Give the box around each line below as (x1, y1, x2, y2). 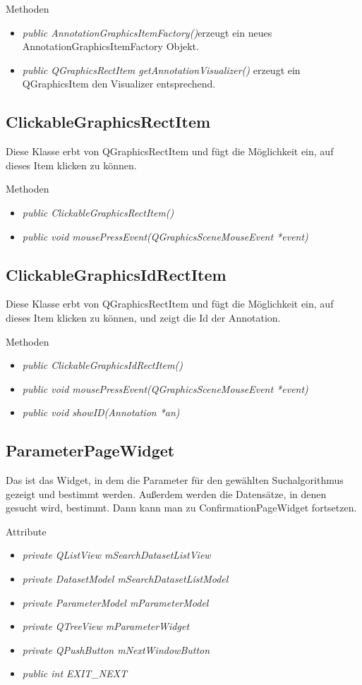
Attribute (6, 523, 47, 538)
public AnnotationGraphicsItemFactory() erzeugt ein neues (22, 25, 272, 40)
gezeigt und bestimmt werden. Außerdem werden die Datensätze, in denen (6, 486, 327, 501)
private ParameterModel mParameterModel (22, 595, 209, 610)
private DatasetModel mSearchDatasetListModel (22, 571, 229, 586)
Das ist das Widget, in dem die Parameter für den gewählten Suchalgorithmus (6, 473, 344, 487)
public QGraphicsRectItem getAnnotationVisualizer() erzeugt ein (22, 62, 301, 77)
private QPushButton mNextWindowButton (22, 642, 210, 657)
